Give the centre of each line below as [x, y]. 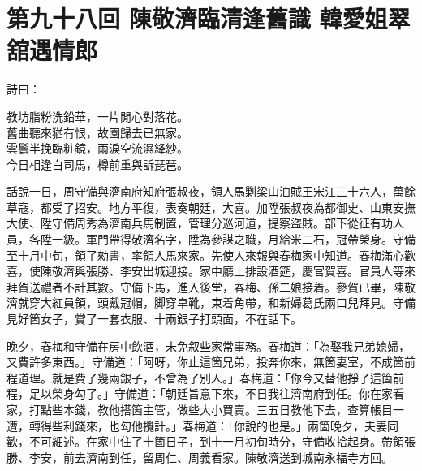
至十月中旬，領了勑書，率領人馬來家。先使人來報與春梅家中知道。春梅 [194, 255]
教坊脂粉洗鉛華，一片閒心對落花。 [97, 116]
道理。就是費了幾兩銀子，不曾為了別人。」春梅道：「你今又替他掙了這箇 [205, 377]
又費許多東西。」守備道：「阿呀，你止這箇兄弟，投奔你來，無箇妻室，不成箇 [205, 362]
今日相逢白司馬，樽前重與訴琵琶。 [97, 164]
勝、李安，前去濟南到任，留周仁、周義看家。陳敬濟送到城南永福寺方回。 [200, 457]
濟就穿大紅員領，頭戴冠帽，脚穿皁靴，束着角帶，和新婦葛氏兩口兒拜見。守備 [211, 302]
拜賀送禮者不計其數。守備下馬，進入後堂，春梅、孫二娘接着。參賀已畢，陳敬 [211, 286]
